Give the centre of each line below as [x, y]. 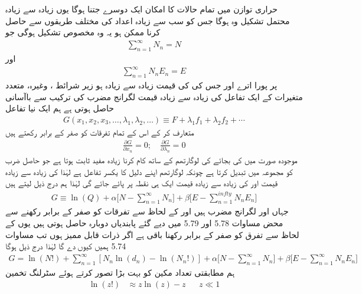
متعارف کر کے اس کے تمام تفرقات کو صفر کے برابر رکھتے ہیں [100, 132]
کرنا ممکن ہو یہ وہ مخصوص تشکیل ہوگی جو [83, 32]
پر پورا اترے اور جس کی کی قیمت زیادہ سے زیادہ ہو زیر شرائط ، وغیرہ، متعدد [141, 85]
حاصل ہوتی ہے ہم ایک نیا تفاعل [60, 108]
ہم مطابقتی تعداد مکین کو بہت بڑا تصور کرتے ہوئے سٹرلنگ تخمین [120, 272]
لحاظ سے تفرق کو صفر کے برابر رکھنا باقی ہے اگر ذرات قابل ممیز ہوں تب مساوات [152, 234]
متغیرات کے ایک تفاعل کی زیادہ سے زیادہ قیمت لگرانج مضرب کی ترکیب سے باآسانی [154, 96]
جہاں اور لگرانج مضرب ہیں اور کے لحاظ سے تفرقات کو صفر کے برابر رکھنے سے [147, 211]
